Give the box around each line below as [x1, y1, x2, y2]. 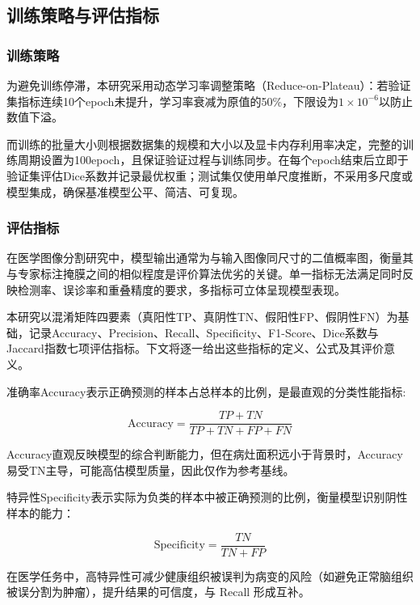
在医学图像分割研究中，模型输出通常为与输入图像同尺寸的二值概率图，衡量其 [6, 249, 414, 266]
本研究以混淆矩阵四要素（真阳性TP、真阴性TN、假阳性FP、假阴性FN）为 [6, 308, 398, 325]
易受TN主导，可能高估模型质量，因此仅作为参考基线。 [6, 461, 295, 478]
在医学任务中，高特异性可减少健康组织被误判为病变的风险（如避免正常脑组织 [6, 567, 414, 584]
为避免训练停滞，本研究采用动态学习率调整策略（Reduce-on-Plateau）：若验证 [6, 77, 411, 93]
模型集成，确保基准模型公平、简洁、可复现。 [6, 183, 244, 200]
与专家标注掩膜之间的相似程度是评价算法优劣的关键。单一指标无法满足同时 [6, 264, 402, 281]
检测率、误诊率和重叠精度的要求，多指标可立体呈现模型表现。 [17, 281, 346, 298]
